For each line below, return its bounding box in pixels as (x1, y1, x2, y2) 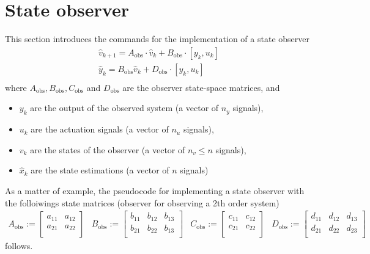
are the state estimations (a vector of (31, 164, 169, 176)
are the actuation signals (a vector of (31, 123, 169, 136)
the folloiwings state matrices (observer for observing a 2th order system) (5, 196, 279, 209)
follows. (5, 239, 33, 252)
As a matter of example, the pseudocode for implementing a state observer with (5, 184, 305, 197)
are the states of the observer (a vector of (30, 143, 185, 156)
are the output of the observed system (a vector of (30, 101, 219, 114)
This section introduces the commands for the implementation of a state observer (5, 32, 309, 45)
